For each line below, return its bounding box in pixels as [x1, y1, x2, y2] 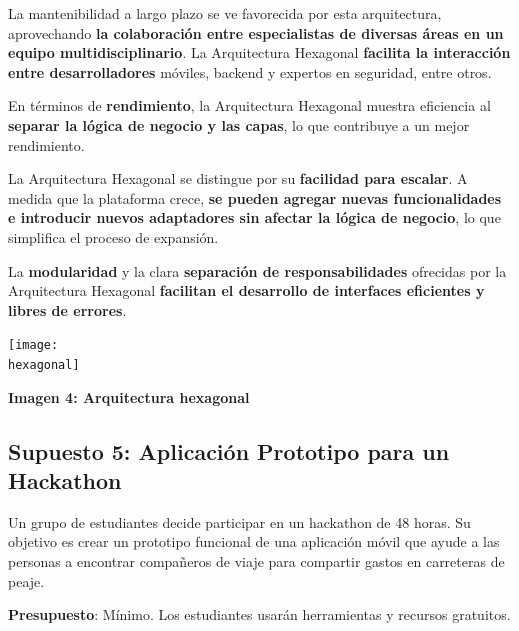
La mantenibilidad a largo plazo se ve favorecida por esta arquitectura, [8, 3, 442, 23]
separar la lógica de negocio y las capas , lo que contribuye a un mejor [8, 114, 470, 135]
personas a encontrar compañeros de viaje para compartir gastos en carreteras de [8, 551, 505, 571]
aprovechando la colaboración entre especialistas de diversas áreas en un [8, 22, 504, 43]
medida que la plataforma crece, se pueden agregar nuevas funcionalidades [8, 187, 502, 208]
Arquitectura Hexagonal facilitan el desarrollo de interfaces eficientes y [8, 280, 485, 301]
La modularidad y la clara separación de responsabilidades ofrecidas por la [8, 260, 507, 281]
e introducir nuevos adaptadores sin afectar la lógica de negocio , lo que [8, 207, 501, 228]
